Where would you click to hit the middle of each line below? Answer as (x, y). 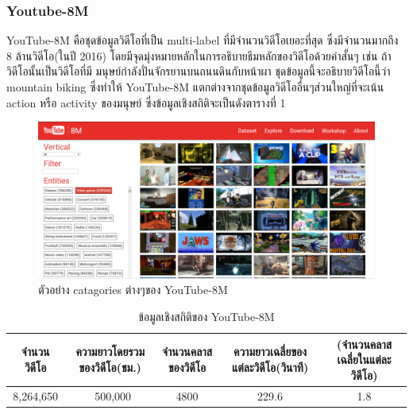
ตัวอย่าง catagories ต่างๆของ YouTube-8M (133, 290)
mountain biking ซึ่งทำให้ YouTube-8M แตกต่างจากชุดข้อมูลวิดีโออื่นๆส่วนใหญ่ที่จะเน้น (195, 87)
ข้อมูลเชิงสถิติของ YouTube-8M (206, 316)
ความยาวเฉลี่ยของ (270, 352)
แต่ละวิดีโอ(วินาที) (270, 367)
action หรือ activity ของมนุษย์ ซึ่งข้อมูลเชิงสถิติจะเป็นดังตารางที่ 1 (146, 102)
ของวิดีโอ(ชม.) (110, 367)
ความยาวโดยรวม (110, 352)
